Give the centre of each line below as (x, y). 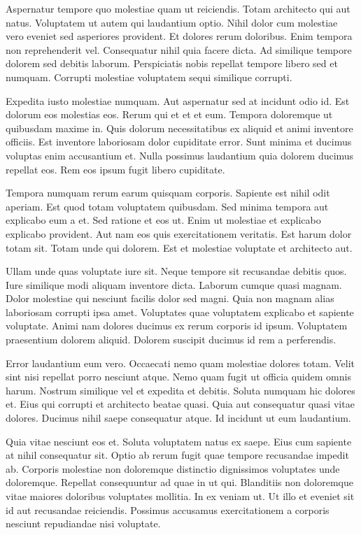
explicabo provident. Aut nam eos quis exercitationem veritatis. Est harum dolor (179, 233)
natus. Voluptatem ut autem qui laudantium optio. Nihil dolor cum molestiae (172, 22)
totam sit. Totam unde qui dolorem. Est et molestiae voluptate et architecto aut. (179, 247)
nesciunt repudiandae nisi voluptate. (83, 523)
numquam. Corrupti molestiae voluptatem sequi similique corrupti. (149, 77)
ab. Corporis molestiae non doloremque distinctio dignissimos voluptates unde (173, 468)
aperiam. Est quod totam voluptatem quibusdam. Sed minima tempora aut (167, 206)
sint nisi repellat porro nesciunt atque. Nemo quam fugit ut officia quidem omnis (178, 377)
